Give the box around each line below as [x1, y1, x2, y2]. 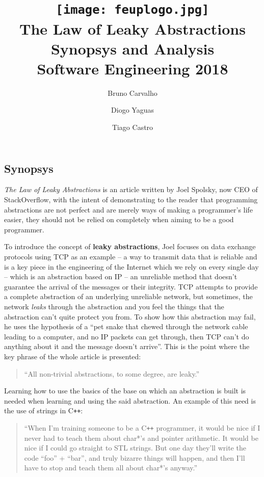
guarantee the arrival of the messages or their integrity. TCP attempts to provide [4, 281, 258, 291]
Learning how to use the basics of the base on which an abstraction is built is [4, 385, 246, 396]
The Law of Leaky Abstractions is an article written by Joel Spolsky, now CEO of [4, 184, 258, 195]
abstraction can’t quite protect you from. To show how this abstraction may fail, [4, 311, 256, 322]
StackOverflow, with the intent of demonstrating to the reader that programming [4, 194, 258, 204]
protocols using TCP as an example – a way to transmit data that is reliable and [4, 251, 257, 261]
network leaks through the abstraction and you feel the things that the [4, 301, 224, 311]
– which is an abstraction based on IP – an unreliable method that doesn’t [4, 271, 237, 282]
